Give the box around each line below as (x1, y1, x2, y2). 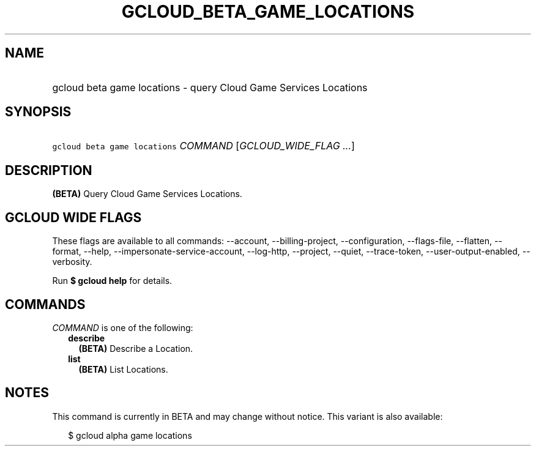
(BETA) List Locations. (78, 363, 168, 375)
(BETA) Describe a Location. (78, 343, 193, 354)
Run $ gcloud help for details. (52, 275, 173, 286)
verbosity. (52, 256, 92, 267)
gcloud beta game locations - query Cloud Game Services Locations (52, 81, 368, 94)
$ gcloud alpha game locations (68, 430, 192, 441)
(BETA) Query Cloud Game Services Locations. (52, 188, 242, 199)
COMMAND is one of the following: (52, 322, 193, 333)
